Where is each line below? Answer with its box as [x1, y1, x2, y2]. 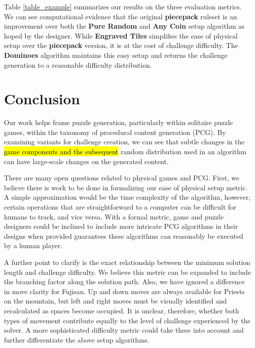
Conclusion [4, 88, 80, 109]
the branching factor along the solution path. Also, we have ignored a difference [4, 276, 245, 287]
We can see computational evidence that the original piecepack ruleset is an [4, 11, 237, 21]
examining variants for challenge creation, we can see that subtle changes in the [4, 136, 245, 147]
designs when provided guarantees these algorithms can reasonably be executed [4, 230, 244, 241]
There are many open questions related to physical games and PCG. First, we [4, 173, 239, 183]
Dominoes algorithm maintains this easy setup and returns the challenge [4, 49, 228, 60]
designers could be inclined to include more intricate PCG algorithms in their [4, 221, 238, 231]
